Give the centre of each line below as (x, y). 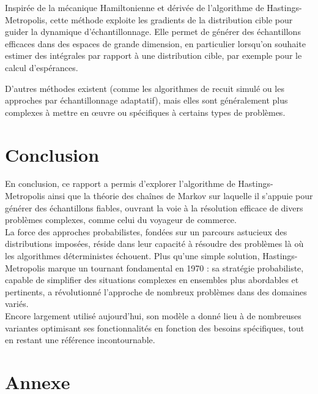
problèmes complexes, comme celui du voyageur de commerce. (121, 220)
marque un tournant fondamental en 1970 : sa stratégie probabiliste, (176, 267)
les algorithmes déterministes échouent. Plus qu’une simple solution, (132, 256)
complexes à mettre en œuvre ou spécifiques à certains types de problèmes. (145, 112)
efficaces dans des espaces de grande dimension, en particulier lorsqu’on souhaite (155, 43)
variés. (17, 304)
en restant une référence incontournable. (80, 340)
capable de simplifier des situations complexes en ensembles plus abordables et (152, 280)
